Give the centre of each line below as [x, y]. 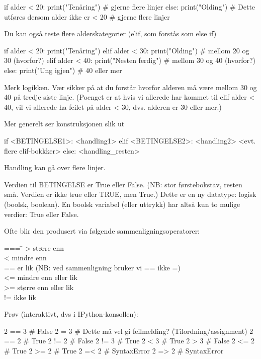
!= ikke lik [20, 297]
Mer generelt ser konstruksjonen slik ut [64, 124]
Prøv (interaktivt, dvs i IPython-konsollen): [71, 314]
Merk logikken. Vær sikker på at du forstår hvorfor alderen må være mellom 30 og [130, 87]
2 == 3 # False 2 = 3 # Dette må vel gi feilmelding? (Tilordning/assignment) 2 [129, 331]
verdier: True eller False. [41, 214]
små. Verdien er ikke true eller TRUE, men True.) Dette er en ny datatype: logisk [130, 194]
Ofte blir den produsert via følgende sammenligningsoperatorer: [102, 231]
